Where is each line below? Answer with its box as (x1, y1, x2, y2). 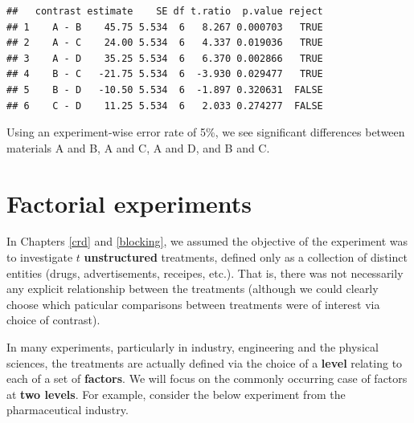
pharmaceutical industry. (6, 401, 129, 418)
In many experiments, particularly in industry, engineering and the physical (6, 339, 379, 356)
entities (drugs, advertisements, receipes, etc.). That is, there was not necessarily (6, 264, 404, 281)
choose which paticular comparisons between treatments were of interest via (6, 295, 380, 312)
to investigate (6, 249, 73, 266)
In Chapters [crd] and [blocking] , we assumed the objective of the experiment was (6, 233, 408, 250)
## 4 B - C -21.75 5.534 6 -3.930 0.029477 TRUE (6, 68, 323, 80)
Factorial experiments (6, 186, 252, 219)
